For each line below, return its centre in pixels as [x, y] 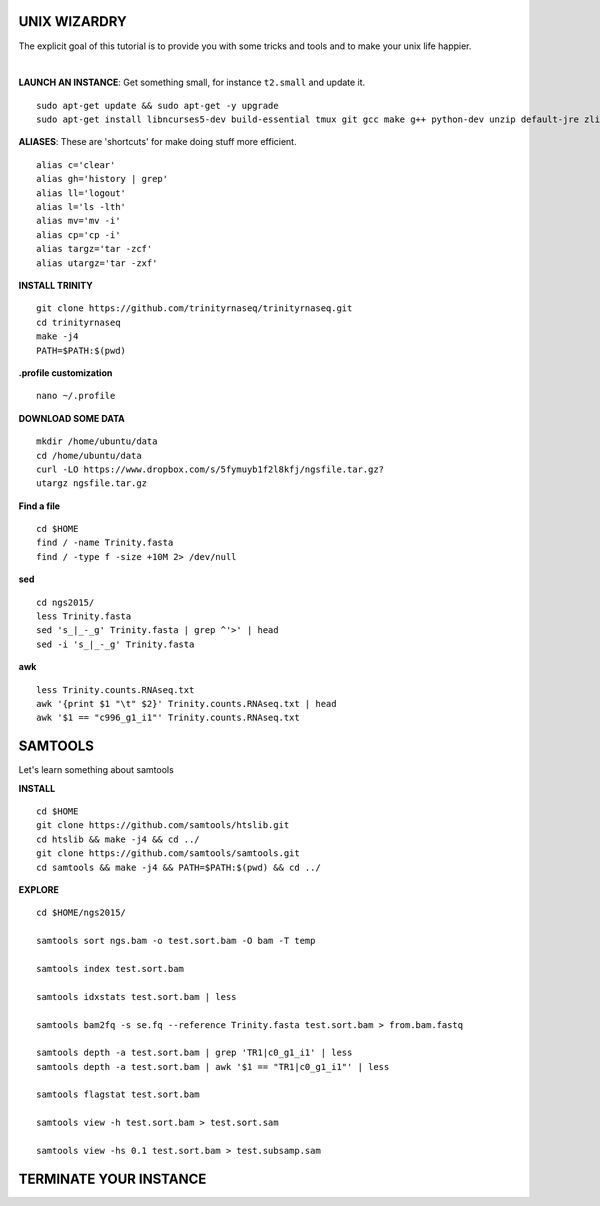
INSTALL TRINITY [56, 285]
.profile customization [65, 372]
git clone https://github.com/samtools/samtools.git [168, 853]
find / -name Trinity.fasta [105, 543]
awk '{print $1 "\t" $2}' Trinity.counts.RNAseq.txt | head [186, 703]
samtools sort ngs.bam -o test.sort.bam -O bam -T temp [176, 941]
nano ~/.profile [76, 396]
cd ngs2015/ [65, 602]
